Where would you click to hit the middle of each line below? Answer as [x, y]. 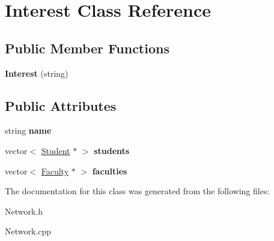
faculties [110, 171]
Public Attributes [61, 105]
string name [28, 130]
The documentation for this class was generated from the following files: [137, 191]
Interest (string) [37, 73]
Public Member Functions [87, 48]
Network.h [24, 211]
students [112, 150]
